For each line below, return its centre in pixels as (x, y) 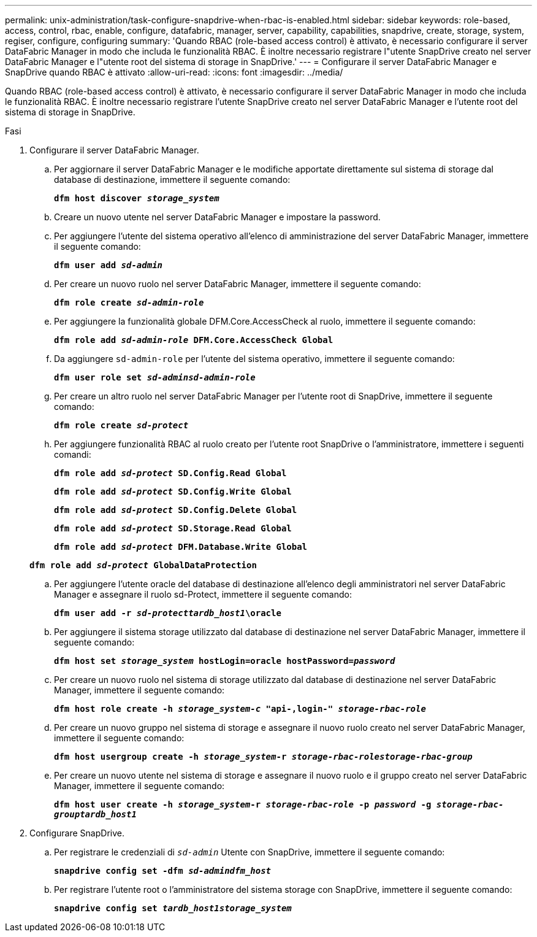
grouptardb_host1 (95, 814)
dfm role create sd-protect (121, 425)
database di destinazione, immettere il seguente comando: (172, 179)
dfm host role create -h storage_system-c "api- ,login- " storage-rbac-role (240, 709)
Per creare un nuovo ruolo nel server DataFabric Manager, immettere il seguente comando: (238, 284)
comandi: (73, 454)
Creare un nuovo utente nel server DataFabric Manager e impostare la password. (217, 217)
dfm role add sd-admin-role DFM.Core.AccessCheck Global (194, 340)
